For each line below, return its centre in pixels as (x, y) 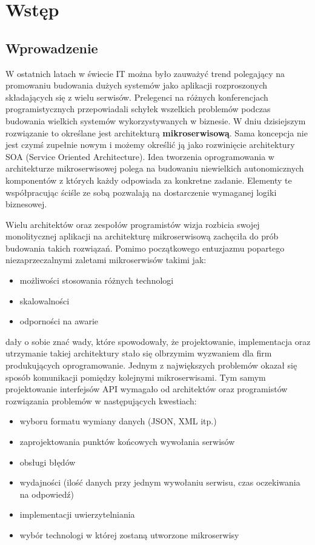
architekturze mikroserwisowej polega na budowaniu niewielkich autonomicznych (155, 168)
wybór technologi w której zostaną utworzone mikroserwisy (129, 534)
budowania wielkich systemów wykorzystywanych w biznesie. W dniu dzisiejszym (156, 120)
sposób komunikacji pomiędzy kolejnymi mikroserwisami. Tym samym (136, 377)
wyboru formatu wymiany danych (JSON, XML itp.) (118, 421)
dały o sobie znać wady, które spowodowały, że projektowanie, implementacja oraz (158, 341)
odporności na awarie (59, 321)
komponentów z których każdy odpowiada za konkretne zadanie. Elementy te (149, 180)
